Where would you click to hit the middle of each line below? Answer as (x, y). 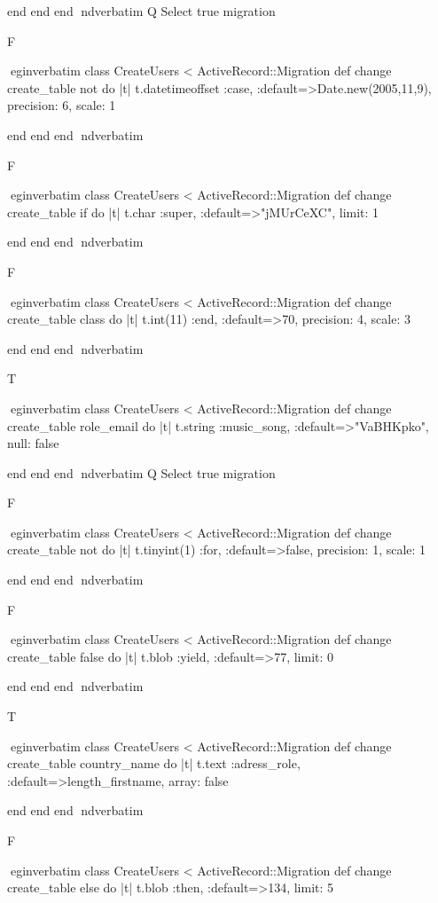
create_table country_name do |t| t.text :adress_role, (154, 763)
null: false (33, 443)
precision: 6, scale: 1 (62, 105)
